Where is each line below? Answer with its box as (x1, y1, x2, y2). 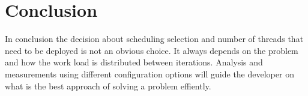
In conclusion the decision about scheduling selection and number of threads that (5, 32, 304, 45)
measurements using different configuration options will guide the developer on (5, 67, 294, 80)
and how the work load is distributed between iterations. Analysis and (5, 56, 263, 68)
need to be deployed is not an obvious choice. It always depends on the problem (5, 44, 298, 56)
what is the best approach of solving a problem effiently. (5, 79, 211, 92)
